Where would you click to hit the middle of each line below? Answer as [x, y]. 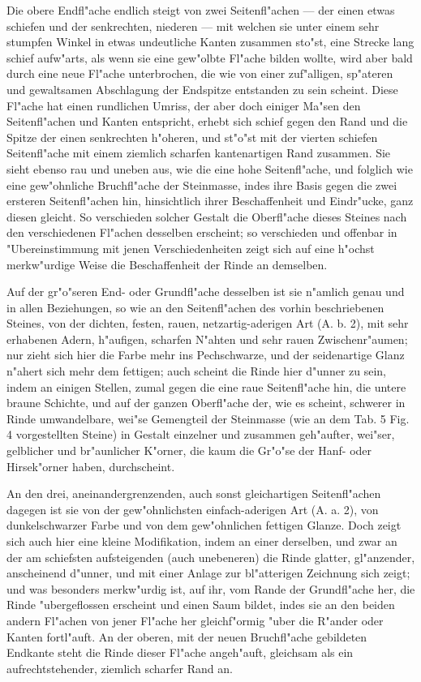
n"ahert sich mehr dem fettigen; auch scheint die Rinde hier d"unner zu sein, [196, 371]
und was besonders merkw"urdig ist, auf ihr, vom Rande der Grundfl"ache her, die [211, 588]
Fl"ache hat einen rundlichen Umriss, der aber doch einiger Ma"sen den [184, 105]
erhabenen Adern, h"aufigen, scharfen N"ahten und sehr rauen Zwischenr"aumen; [207, 339]
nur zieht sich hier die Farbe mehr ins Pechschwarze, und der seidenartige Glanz [206, 355]
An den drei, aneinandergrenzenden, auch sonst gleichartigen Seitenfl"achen [194, 493]
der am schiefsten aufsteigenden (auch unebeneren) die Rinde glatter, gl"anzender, [211, 557]
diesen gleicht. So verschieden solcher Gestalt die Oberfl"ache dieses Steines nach [207, 216]
